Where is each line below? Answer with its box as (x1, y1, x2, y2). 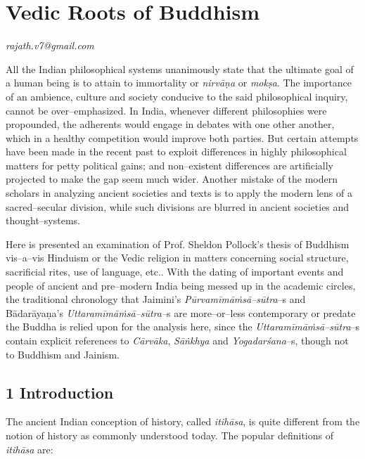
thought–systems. (6, 213, 81, 228)
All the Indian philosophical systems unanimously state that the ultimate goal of (6, 61, 354, 76)
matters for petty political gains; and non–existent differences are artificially (6, 157, 334, 172)
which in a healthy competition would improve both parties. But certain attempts (6, 130, 359, 145)
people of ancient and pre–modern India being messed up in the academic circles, (6, 278, 356, 292)
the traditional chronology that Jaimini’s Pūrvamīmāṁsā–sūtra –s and (6, 292, 306, 306)
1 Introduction (6, 381, 114, 403)
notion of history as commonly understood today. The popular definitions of (6, 427, 334, 442)
